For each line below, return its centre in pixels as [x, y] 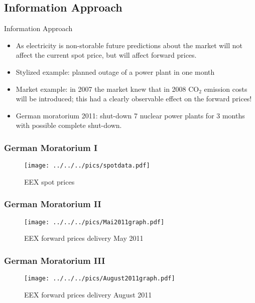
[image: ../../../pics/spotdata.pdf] [87, 166]
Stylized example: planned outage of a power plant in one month [115, 71]
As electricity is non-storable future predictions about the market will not [129, 45]
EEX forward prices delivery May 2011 [84, 238]
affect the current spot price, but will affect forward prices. [106, 55]
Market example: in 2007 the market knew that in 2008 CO [107, 89]
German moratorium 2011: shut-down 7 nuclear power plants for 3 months [130, 115]
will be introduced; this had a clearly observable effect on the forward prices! [134, 99]
